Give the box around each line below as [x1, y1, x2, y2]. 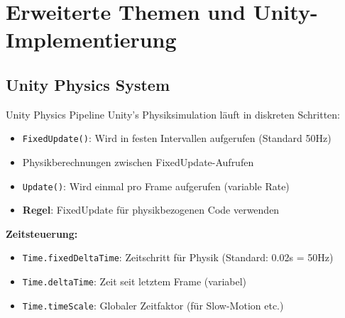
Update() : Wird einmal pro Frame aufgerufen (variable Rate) [22, 178, 290, 193]
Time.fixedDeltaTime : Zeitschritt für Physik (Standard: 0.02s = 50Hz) [22, 250, 334, 265]
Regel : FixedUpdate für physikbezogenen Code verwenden [22, 202, 280, 217]
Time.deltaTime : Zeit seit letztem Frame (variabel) [22, 274, 247, 289]
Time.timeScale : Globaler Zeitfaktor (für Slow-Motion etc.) [22, 297, 284, 312]
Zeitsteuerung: [6, 226, 78, 241]
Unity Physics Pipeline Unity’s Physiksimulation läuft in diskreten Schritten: [6, 106, 340, 121]
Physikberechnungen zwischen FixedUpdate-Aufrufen [22, 155, 254, 170]
